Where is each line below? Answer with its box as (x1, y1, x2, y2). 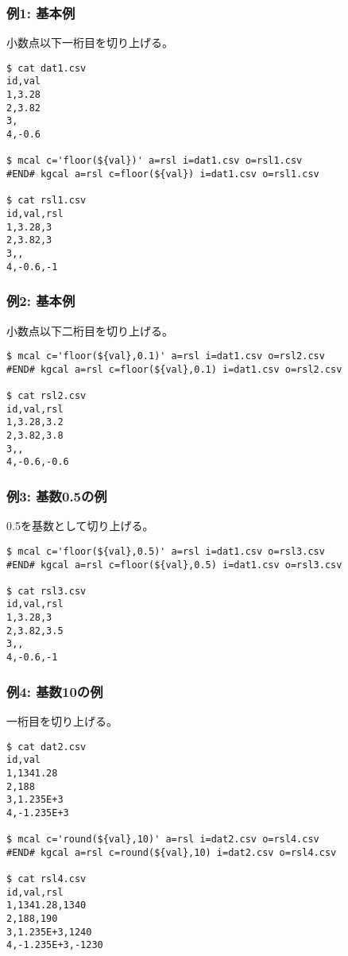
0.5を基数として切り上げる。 (6, 517, 154, 534)
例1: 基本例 (6, 2, 75, 22)
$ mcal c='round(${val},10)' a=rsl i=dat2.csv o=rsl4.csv (6, 834, 319, 846)
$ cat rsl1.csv (6, 195, 87, 207)
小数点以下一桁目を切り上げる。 (6, 34, 173, 51)
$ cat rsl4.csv (6, 873, 87, 885)
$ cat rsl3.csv (6, 585, 87, 597)
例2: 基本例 (6, 291, 75, 311)
